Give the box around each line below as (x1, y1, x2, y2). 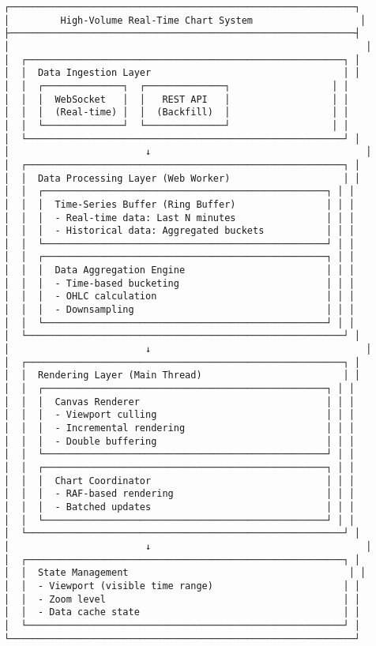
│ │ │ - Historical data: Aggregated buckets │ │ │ (4, 225, 355, 237)
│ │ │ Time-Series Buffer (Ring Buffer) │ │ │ (4, 198, 355, 210)
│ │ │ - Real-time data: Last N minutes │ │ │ (4, 212, 355, 223)
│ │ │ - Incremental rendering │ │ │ (4, 423, 355, 434)
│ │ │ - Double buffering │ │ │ (4, 435, 355, 447)
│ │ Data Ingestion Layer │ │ (4, 67, 361, 79)
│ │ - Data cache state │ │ (4, 607, 361, 618)
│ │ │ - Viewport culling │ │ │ (4, 409, 355, 421)
